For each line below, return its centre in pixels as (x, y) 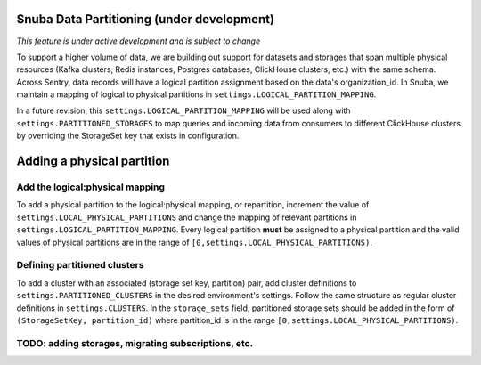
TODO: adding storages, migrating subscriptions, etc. (135, 343)
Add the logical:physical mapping (90, 187)
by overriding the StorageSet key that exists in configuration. (128, 136)
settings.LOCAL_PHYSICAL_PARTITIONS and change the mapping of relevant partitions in (187, 217)
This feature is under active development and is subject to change (139, 41)
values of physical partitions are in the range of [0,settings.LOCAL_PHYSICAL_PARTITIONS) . (195, 242)
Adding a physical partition (93, 162)
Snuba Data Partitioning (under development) (146, 19)
